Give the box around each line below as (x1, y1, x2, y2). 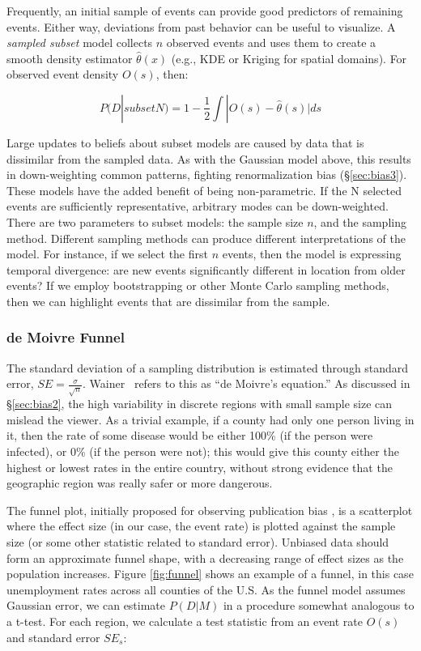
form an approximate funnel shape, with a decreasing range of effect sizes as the (6, 549, 404, 566)
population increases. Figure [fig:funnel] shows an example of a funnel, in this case (6, 565, 414, 582)
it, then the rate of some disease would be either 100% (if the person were (6, 427, 373, 444)
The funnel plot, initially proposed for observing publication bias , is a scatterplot (6, 501, 413, 518)
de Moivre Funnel (6, 327, 125, 347)
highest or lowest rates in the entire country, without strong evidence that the (6, 458, 393, 475)
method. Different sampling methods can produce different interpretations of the (6, 229, 406, 246)
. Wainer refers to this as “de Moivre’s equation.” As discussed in (83, 375, 410, 392)
